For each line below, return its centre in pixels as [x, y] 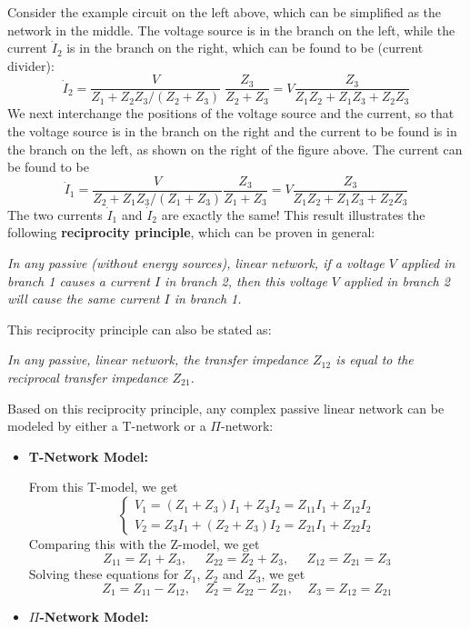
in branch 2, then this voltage [246, 280]
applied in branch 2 [397, 280]
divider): [31, 65]
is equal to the [375, 359]
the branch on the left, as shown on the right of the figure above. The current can [235, 149]
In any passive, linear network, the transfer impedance [158, 359]
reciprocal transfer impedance [88, 378]
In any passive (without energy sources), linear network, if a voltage [196, 263]
